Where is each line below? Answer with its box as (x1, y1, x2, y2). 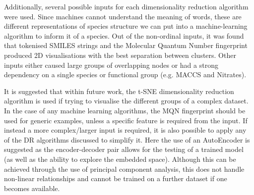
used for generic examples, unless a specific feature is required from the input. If (4, 115, 248, 125)
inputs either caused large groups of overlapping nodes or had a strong (4, 59, 218, 70)
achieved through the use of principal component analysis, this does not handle (4, 163, 245, 174)
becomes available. (4, 183, 60, 193)
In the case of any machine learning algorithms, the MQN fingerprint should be (4, 105, 246, 115)
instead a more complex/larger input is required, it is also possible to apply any (4, 125, 247, 135)
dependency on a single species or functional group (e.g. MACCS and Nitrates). (4, 69, 247, 80)
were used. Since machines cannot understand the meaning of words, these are (4, 11, 242, 21)
